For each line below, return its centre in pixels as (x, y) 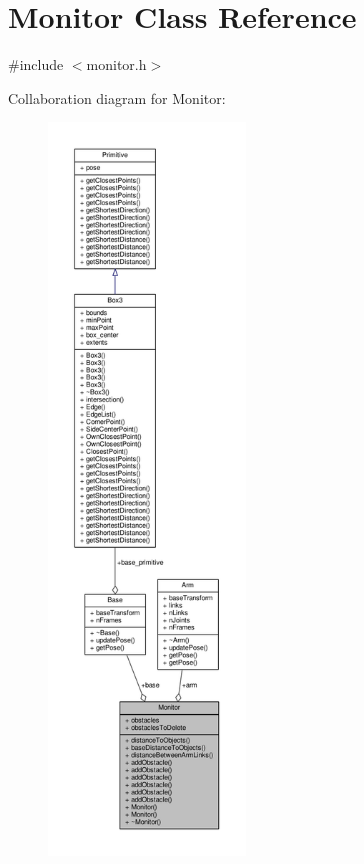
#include (36, 64)
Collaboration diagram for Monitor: (117, 97)
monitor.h (116, 64)
